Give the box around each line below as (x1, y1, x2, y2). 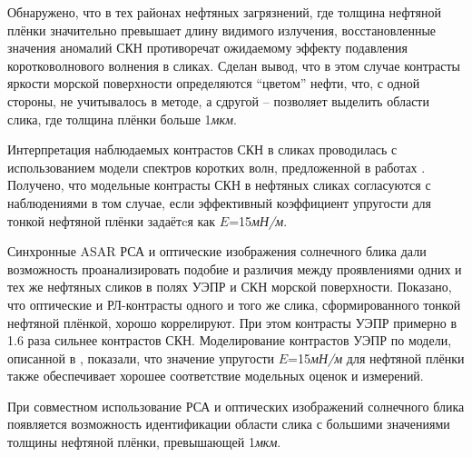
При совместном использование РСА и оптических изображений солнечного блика (7, 396, 465, 415)
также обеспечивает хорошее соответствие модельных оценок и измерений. (7, 366, 424, 385)
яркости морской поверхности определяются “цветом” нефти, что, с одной (7, 74, 420, 93)
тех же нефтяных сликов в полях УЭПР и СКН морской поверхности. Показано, (7, 277, 452, 296)
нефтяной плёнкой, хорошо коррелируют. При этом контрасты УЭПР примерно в (7, 313, 457, 332)
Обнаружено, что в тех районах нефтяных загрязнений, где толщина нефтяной (7, 3, 441, 21)
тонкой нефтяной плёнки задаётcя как (7, 211, 216, 230)
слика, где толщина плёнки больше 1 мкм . (7, 109, 237, 128)
